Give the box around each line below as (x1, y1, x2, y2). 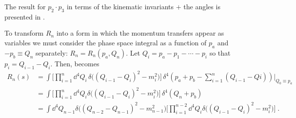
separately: (36, 47, 68, 58)
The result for (4, 1, 46, 11)
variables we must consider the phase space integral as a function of (4, 37, 207, 47)
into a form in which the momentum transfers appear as (56, 28, 224, 38)
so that (209, 47, 231, 58)
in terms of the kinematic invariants (66, 1, 174, 11)
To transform (4, 28, 44, 38)
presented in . (4, 11, 45, 21)
